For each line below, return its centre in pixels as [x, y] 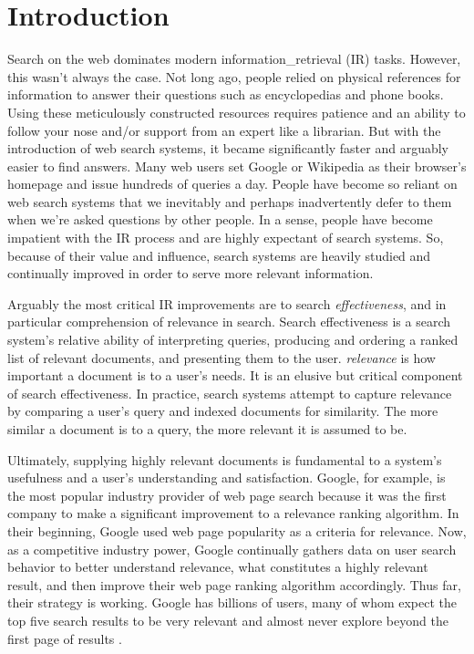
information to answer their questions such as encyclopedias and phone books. [226, 94]
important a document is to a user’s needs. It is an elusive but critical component [235, 375]
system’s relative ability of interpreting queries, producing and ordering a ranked [233, 340]
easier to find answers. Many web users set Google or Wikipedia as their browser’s [237, 166]
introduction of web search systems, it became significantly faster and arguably [228, 148]
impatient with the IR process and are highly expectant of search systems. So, [226, 238]
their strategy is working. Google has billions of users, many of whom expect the [232, 602]
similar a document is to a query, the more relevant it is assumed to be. [207, 429]
